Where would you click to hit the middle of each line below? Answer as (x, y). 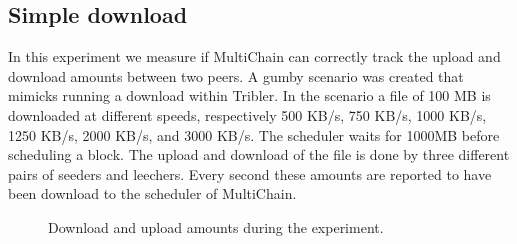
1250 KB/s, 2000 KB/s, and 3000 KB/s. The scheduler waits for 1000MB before (254, 134)
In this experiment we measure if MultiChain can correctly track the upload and (254, 56)
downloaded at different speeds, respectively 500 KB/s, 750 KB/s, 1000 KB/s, (247, 114)
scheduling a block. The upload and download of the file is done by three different (259, 154)
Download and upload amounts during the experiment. (216, 226)
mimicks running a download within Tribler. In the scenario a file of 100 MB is (249, 95)
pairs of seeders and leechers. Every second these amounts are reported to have (250, 173)
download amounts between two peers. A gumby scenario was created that (236, 75)
